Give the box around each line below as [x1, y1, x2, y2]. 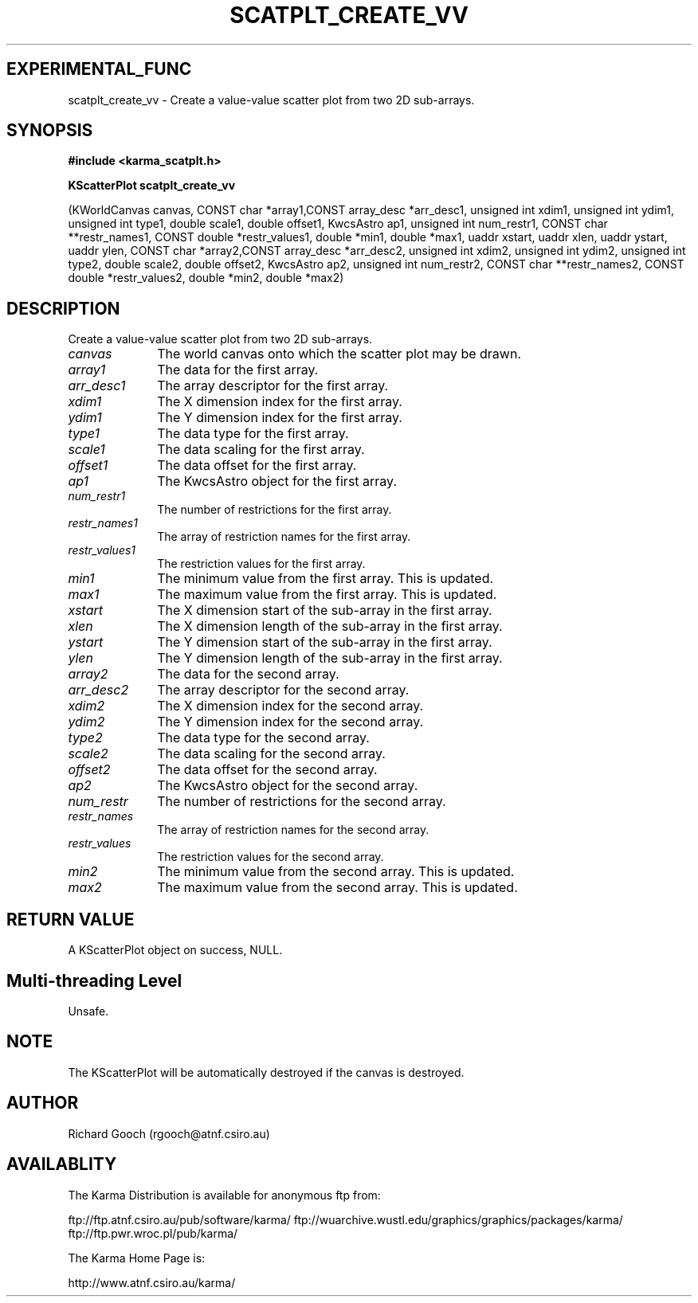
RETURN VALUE [6, 909, 135, 929]
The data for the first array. [157, 362, 319, 378]
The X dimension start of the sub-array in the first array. [157, 602, 492, 619]
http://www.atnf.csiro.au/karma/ [68, 1275, 236, 1289]
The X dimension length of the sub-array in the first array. [157, 618, 503, 635]
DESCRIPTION [6, 298, 120, 319]
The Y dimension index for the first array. [157, 409, 402, 426]
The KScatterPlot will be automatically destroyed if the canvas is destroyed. [68, 1065, 465, 1079]
